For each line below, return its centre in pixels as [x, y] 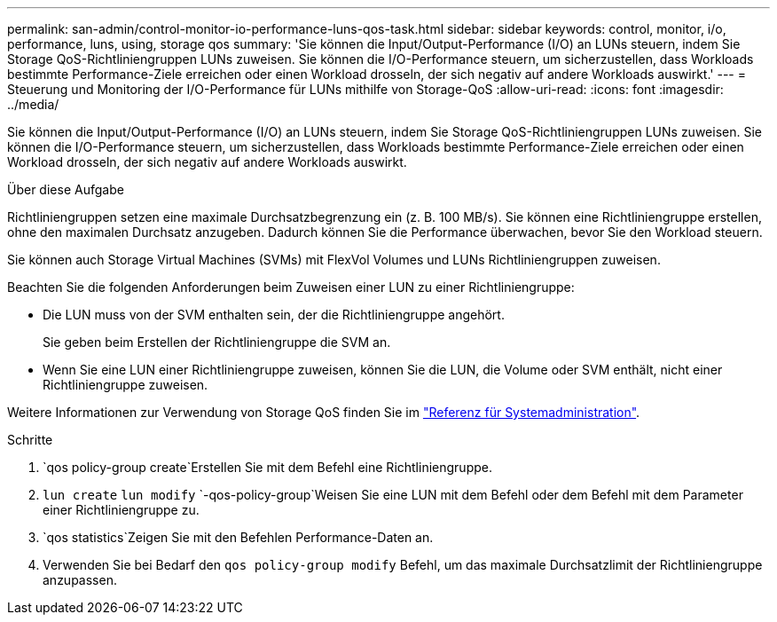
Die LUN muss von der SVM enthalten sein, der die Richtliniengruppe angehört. [274, 315]
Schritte [30, 440]
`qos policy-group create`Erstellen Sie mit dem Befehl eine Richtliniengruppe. [267, 467]
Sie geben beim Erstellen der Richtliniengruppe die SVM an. [217, 342]
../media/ [33, 104]
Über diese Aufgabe [66, 189]
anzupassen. [80, 580]
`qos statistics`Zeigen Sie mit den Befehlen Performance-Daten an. [238, 537]
